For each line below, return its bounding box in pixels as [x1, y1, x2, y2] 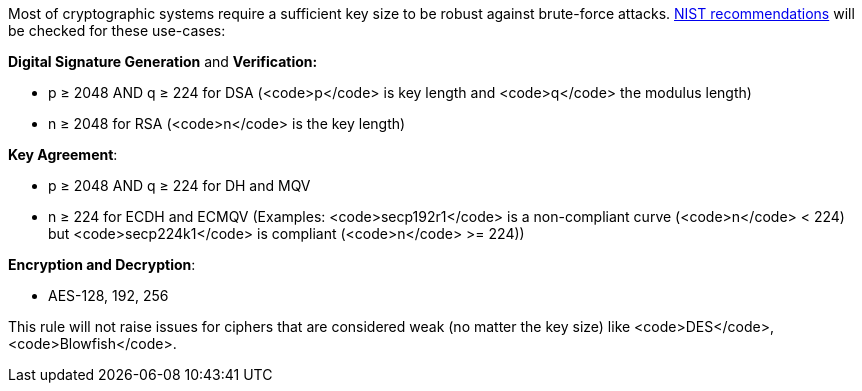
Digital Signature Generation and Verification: [8, 53, 318, 70]
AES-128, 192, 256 [48, 287, 169, 304]
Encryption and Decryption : [8, 256, 196, 273]
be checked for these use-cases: [8, 22, 226, 39]
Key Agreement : [8, 146, 118, 163]
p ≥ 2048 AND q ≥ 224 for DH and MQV [48, 177, 311, 194]
